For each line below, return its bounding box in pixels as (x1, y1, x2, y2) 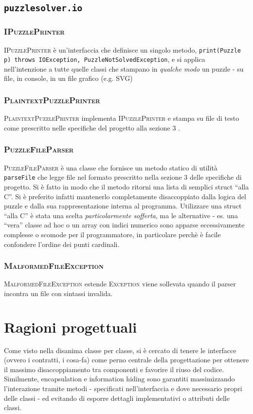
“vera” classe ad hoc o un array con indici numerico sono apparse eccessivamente (4, 220, 245, 230)
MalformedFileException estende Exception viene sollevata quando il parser (4, 279, 236, 289)
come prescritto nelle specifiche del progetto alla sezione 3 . (4, 122, 180, 132)
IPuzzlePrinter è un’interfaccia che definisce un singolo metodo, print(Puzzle (4, 44, 241, 55)
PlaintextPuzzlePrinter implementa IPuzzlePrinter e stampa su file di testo (4, 113, 239, 123)
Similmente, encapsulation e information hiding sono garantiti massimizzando (4, 374, 235, 384)
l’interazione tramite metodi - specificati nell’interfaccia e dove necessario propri (4, 383, 242, 394)
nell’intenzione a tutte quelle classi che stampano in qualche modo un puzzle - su (4, 63, 244, 74)
